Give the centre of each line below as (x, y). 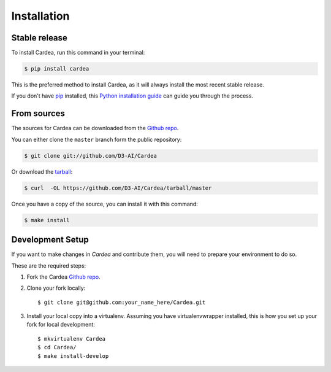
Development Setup (50, 240)
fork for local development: (61, 325)
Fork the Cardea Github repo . (63, 277)
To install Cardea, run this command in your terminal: (78, 53)
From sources (38, 114)
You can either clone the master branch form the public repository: (97, 139)
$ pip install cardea (57, 69)
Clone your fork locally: (56, 288)
